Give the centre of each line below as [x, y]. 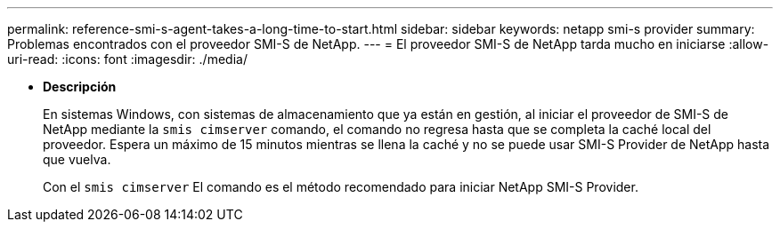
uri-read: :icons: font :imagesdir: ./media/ [127, 59]
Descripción [80, 87]
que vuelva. [77, 159]
